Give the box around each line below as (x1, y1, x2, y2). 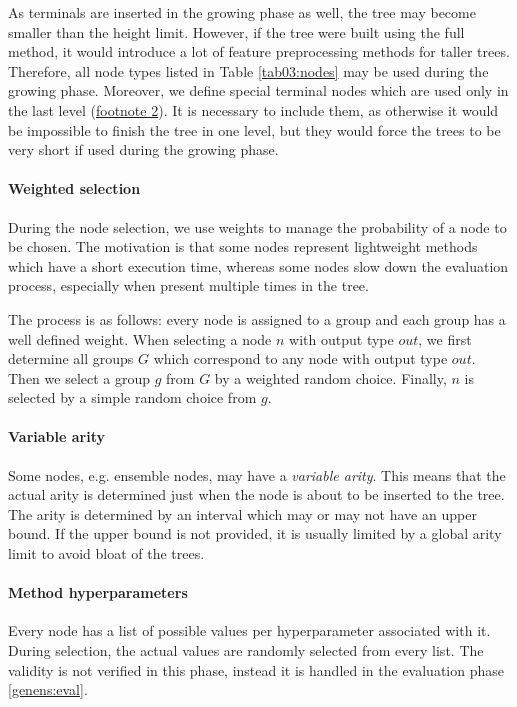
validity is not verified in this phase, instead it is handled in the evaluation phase (8, 659, 504, 680)
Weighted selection (8, 178, 141, 199)
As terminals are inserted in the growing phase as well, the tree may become (8, 2, 476, 22)
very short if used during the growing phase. (8, 139, 279, 160)
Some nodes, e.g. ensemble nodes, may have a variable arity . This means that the (8, 464, 506, 485)
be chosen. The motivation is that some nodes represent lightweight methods (8, 236, 478, 257)
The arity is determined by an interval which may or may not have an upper (8, 503, 477, 524)
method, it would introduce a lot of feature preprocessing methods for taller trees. (8, 41, 510, 62)
